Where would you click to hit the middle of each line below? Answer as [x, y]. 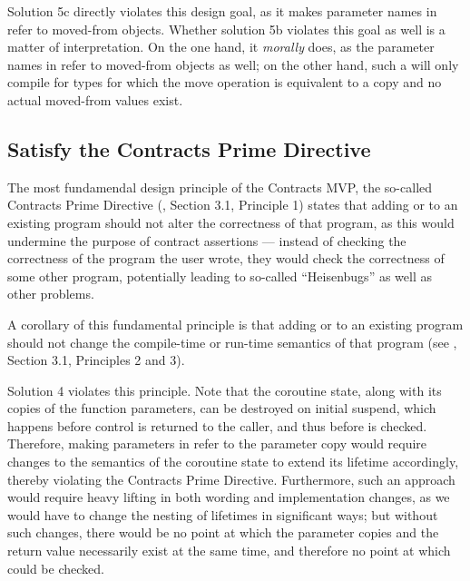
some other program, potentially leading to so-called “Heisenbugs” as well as [220, 276]
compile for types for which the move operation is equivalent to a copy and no [225, 82]
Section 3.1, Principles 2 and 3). [96, 360]
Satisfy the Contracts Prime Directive [189, 148]
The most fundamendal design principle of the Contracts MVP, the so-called [220, 187]
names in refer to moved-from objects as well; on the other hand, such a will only [233, 64]
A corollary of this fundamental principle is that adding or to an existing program [235, 324]
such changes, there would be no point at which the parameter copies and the [223, 532]
